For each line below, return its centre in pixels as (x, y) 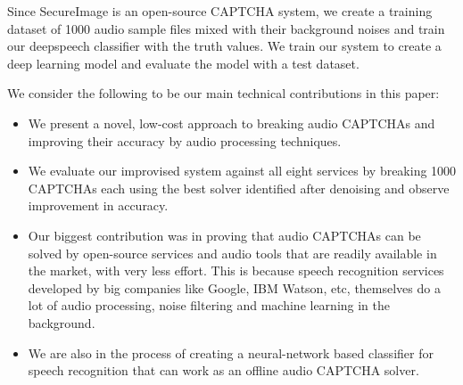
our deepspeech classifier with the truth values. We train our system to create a (224, 46)
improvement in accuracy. (98, 205)
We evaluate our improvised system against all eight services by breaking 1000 (242, 171)
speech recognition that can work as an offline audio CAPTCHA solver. (223, 370)
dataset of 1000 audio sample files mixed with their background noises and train (226, 28)
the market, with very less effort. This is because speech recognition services (236, 270)
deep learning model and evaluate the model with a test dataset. (183, 63)
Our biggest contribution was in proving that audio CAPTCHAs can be (224, 235)
